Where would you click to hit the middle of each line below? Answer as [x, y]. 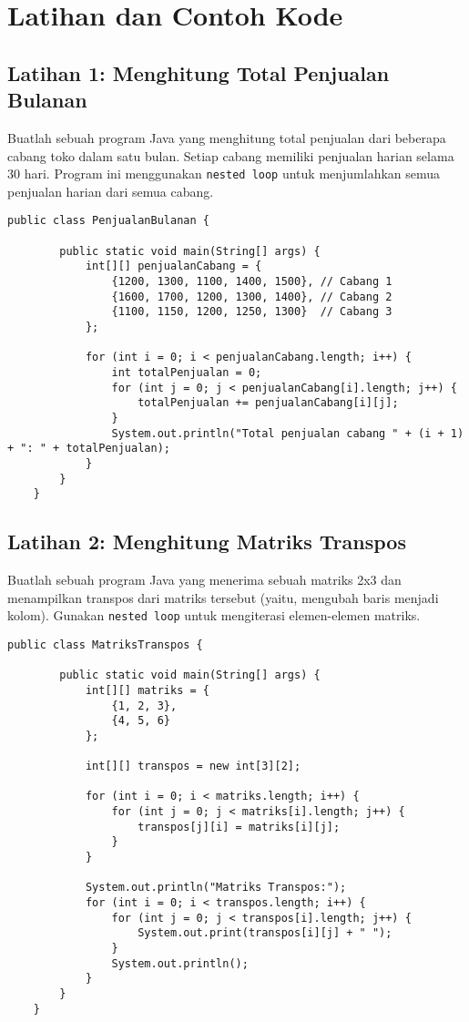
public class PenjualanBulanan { [108, 221]
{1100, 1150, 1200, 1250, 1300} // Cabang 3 [252, 312]
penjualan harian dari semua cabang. [111, 191]
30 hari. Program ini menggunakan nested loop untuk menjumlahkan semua [224, 174]
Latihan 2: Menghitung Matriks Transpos [207, 542]
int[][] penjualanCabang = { [173, 266]
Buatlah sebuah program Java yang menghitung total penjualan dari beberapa [227, 137]
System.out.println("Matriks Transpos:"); [216, 888]
